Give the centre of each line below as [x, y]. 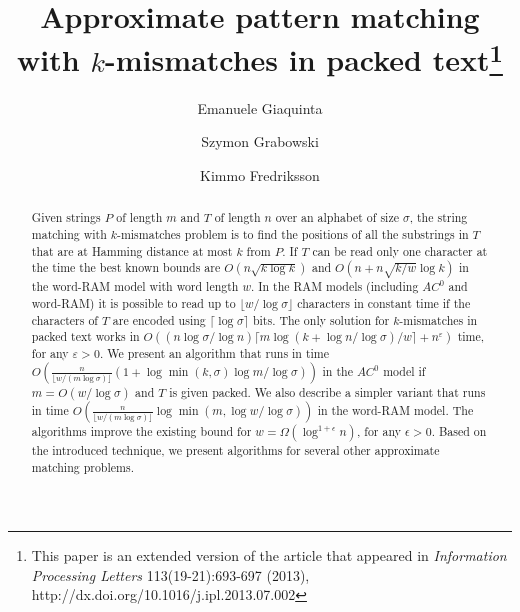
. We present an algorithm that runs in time [214, 353]
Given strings [66, 217]
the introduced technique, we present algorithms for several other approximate [235, 449]
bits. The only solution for [321, 319]
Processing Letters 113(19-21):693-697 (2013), [170, 574]
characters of [64, 319]
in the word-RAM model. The [395, 409]
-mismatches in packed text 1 [304, 57]
